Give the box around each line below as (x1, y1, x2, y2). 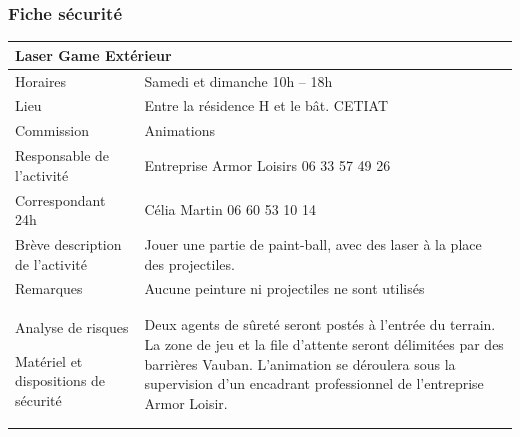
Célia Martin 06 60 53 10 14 (144, 199, 317, 220)
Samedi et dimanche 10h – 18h (144, 70, 333, 91)
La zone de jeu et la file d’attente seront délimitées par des (144, 334, 504, 355)
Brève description (15, 233, 122, 254)
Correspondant (15, 189, 106, 210)
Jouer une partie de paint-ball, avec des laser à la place (144, 233, 482, 254)
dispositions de (15, 370, 106, 391)
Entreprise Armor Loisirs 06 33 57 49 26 (144, 154, 391, 175)
